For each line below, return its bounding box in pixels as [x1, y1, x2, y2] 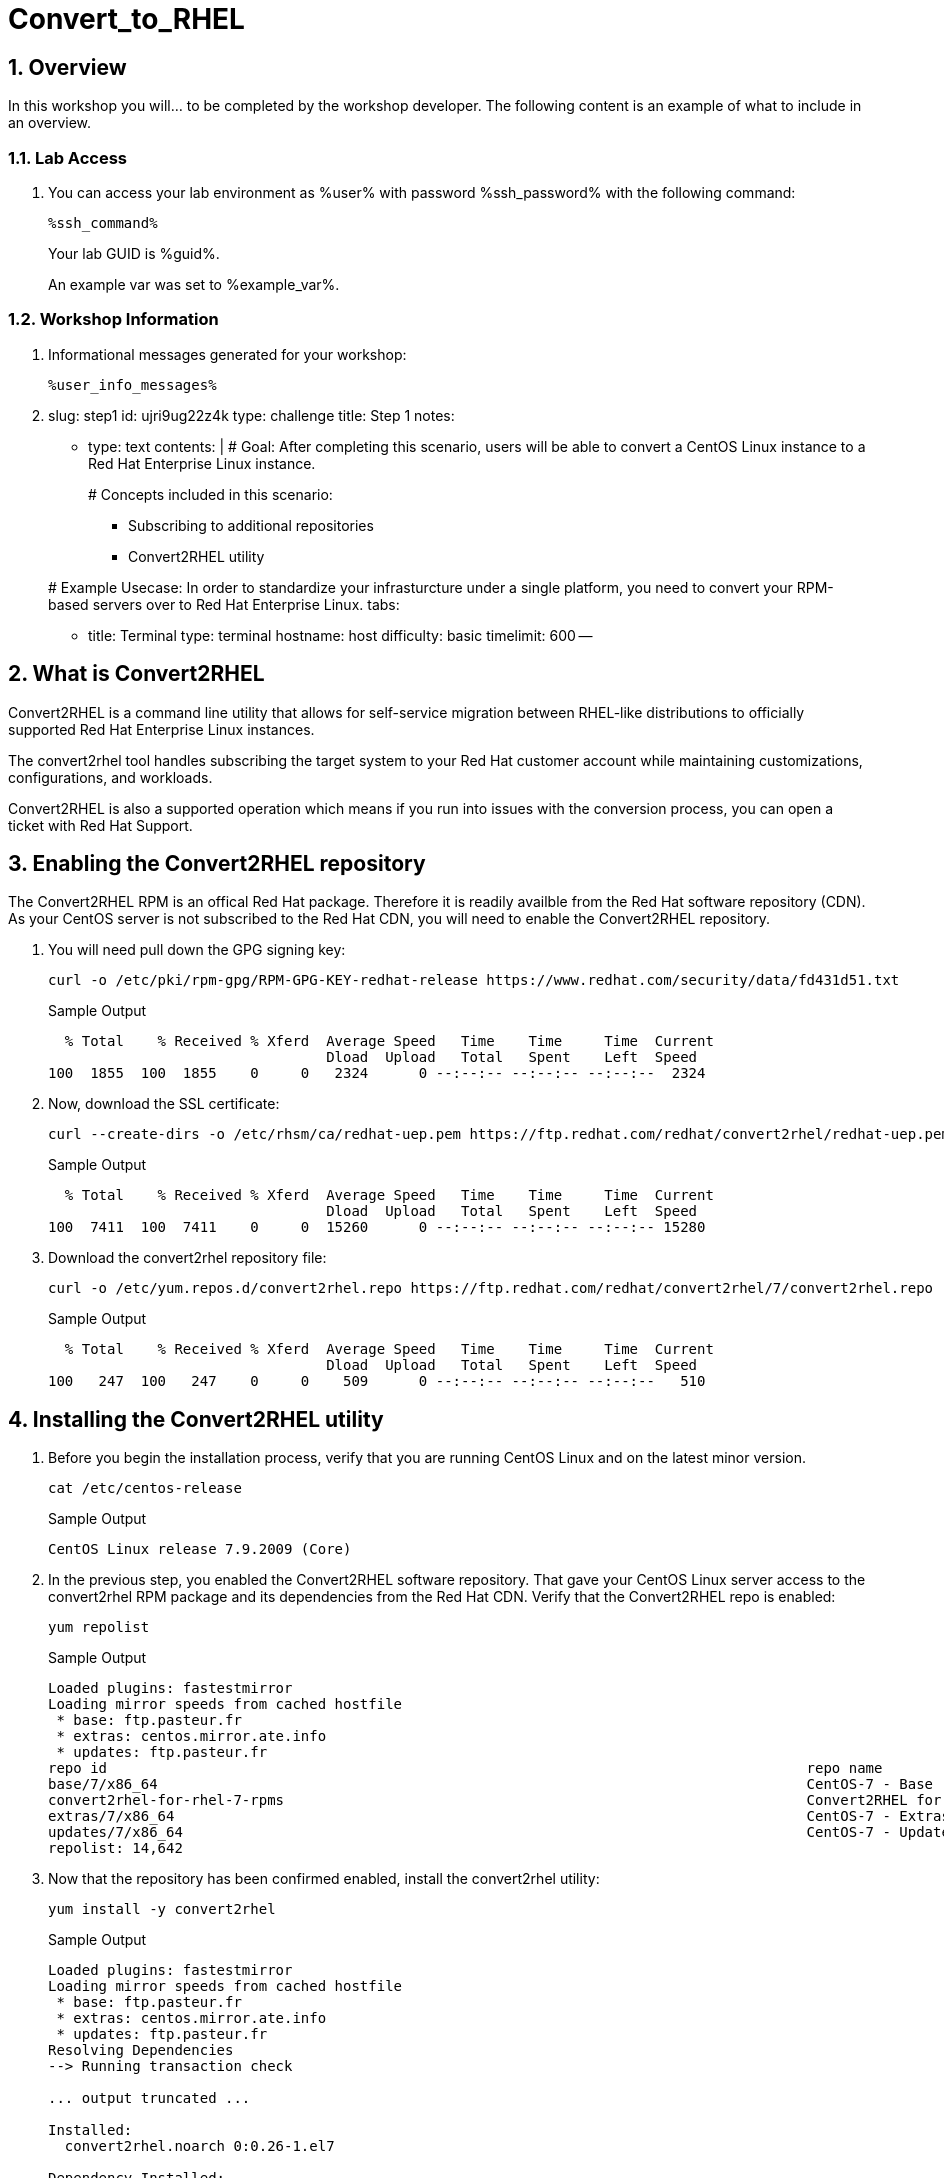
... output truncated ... [48, 2090, 251, 2107]
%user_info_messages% [48, 376, 217, 393]
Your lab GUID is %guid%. [48, 244, 220, 262]
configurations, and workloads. [8, 768, 213, 786]
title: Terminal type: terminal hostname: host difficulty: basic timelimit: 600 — [88, 626, 593, 644]
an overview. [8, 114, 92, 132]
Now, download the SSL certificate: [48, 1095, 280, 1113]
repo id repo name [48, 1760, 883, 1777]
